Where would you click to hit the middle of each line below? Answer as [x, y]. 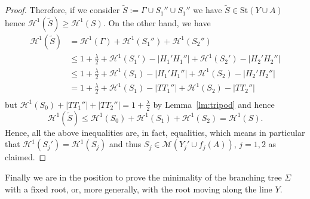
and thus [125, 144]
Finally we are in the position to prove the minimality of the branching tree [143, 177]
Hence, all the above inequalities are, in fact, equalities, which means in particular [155, 132]
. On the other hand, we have [157, 22]
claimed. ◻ [26, 157]
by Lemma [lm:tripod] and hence [214, 104]
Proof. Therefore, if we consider [62, 10]
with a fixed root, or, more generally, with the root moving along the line [139, 189]
